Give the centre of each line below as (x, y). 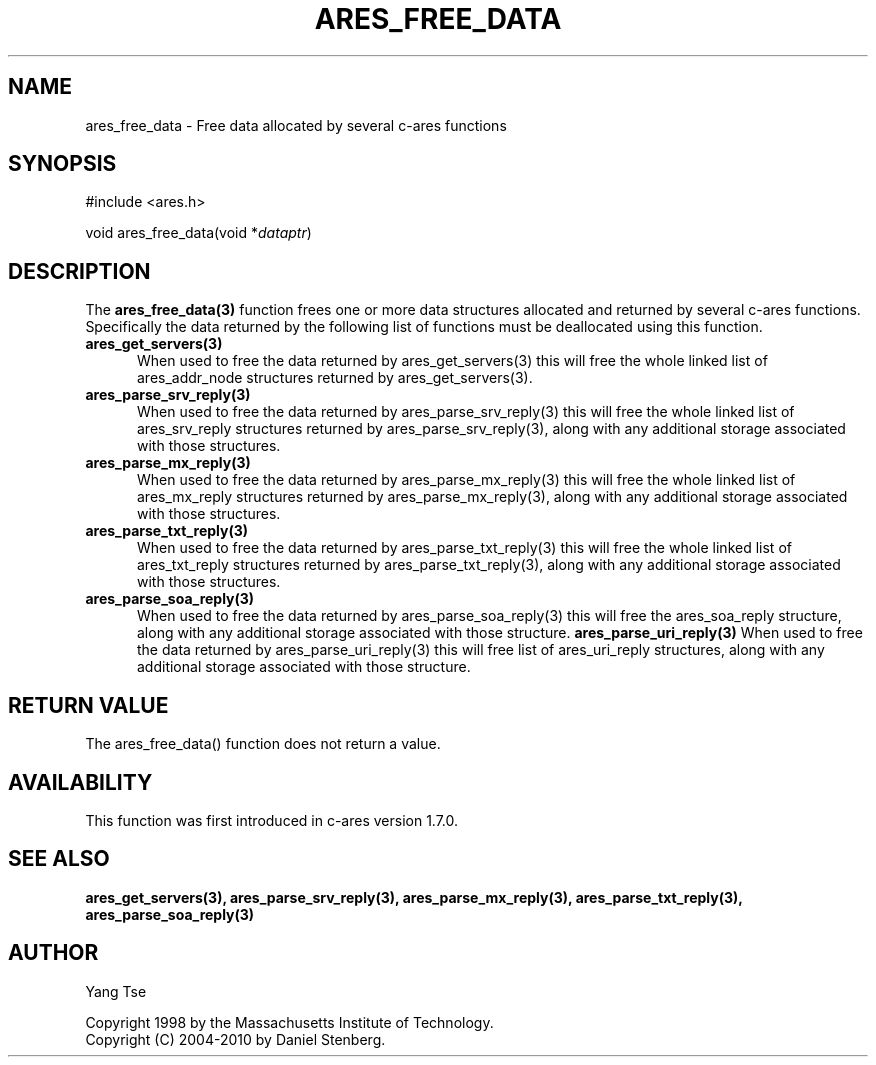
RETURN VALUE (88, 705)
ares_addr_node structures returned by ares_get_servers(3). (335, 378)
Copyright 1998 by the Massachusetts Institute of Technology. (289, 1022)
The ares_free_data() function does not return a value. (263, 744)
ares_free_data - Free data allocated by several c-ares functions (296, 125)
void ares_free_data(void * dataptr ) (198, 233)
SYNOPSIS (62, 164)
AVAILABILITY (80, 782)
